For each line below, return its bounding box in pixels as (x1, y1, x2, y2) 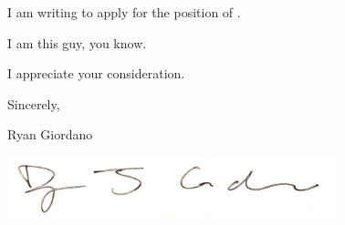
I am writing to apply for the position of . (7, 3, 241, 21)
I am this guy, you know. (7, 33, 147, 52)
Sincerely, (7, 94, 60, 113)
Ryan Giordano (7, 125, 93, 144)
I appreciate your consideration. (7, 64, 185, 83)
